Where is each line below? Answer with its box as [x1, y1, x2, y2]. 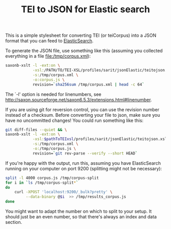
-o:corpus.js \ [32, 77, 65, 82]
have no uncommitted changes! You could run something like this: [5, 117, 144, 123]
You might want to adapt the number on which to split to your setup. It [5, 208, 152, 215]
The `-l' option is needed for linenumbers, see [5, 91, 102, 97]
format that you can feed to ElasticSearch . [5, 38, 94, 44]
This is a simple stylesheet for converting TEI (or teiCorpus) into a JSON [5, 32, 157, 39]
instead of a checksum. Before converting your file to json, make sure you [5, 112, 160, 118]
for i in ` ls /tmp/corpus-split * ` [5, 180, 79, 185]
